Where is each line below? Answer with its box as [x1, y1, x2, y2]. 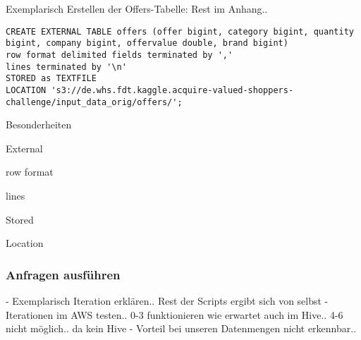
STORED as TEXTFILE [6, 73, 97, 84]
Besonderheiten [6, 117, 72, 132]
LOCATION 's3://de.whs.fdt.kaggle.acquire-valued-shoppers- [6, 85, 294, 95]
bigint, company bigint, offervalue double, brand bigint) [6, 38, 288, 49]
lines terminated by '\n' [6, 61, 127, 72]
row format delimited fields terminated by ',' [6, 49, 233, 60]
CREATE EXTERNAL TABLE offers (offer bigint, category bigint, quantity [6, 26, 354, 37]
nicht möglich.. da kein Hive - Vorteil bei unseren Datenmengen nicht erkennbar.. [6, 321, 357, 336]
